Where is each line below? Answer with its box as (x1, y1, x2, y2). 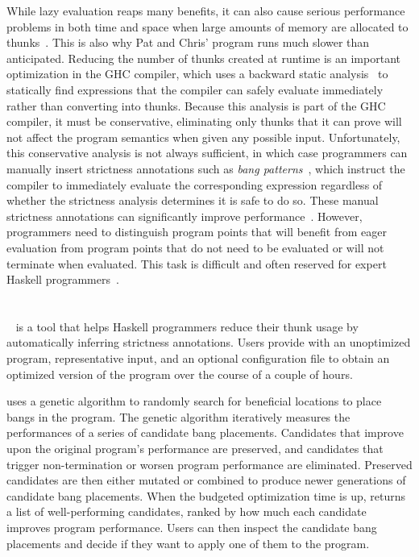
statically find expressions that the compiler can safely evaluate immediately (6, 81, 384, 98)
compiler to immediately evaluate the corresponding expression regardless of (6, 176, 383, 193)
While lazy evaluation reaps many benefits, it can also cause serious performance (6, 2, 405, 19)
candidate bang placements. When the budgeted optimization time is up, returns (6, 487, 405, 504)
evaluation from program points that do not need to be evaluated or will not (6, 239, 384, 256)
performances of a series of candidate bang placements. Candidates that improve (6, 424, 404, 441)
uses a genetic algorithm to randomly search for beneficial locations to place (6, 393, 382, 409)
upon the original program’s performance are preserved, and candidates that (6, 440, 384, 457)
